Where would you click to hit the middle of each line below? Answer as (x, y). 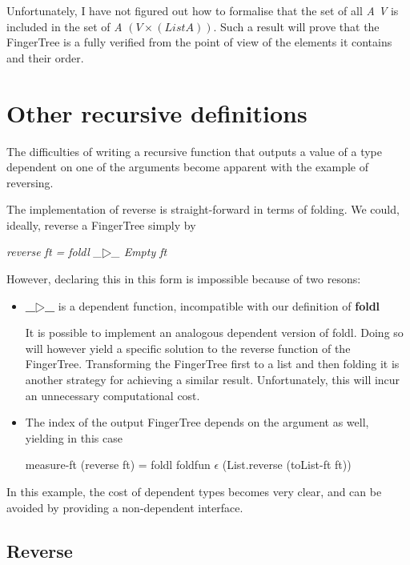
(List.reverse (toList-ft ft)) (287, 465)
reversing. (30, 182)
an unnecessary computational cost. (113, 395)
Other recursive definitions (157, 112)
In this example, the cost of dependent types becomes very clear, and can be (194, 491)
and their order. (45, 57)
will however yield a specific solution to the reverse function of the (188, 348)
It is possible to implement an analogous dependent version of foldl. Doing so (214, 333)
